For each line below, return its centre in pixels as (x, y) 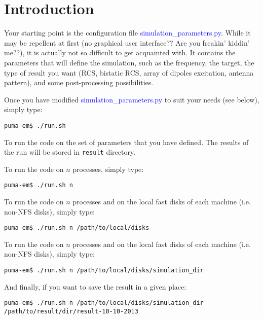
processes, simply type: (108, 169)
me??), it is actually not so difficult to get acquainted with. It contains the (120, 52)
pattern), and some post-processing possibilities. (79, 82)
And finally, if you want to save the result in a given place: (95, 286)
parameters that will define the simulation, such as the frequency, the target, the (129, 62)
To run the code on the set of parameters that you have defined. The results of (126, 142)
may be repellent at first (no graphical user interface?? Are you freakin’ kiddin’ (127, 42)
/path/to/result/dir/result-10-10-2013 (71, 311)
